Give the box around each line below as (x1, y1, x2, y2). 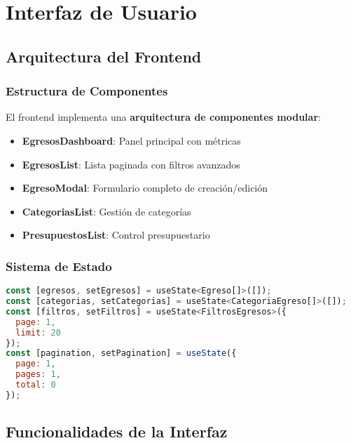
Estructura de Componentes (6, 82, 168, 100)
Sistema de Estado (6, 257, 112, 275)
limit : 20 (15, 327, 61, 338)
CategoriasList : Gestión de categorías (22, 204, 191, 218)
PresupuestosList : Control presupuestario (22, 227, 210, 242)
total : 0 (15, 380, 56, 390)
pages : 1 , (15, 369, 61, 380)
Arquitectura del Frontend (6, 45, 202, 67)
